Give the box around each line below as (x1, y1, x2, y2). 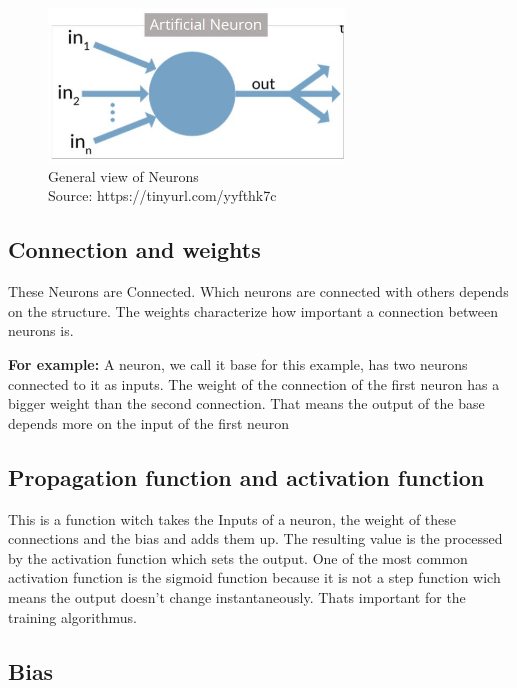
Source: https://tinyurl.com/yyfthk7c (48, 185, 277, 206)
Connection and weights (8, 234, 261, 265)
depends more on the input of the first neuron (8, 412, 290, 433)
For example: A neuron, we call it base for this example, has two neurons (8, 353, 468, 374)
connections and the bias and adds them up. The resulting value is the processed (8, 528, 503, 549)
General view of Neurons (48, 165, 199, 186)
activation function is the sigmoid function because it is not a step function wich (8, 567, 501, 588)
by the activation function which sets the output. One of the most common (8, 547, 468, 568)
